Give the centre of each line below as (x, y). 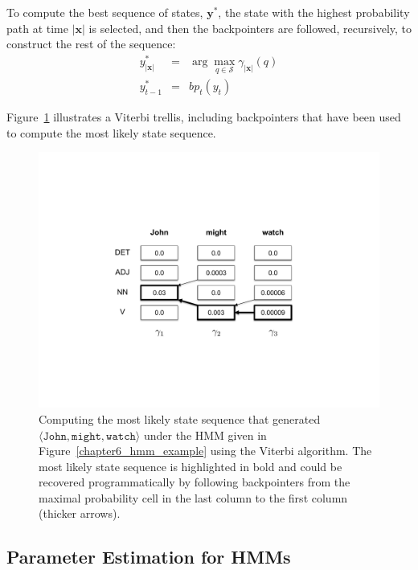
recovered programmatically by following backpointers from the (195, 482)
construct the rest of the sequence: (91, 44)
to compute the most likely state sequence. (111, 132)
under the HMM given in (205, 435)
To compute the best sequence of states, (105, 12)
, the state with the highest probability (314, 12)
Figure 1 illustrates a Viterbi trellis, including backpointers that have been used (204, 117)
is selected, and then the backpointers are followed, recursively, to (250, 28)
